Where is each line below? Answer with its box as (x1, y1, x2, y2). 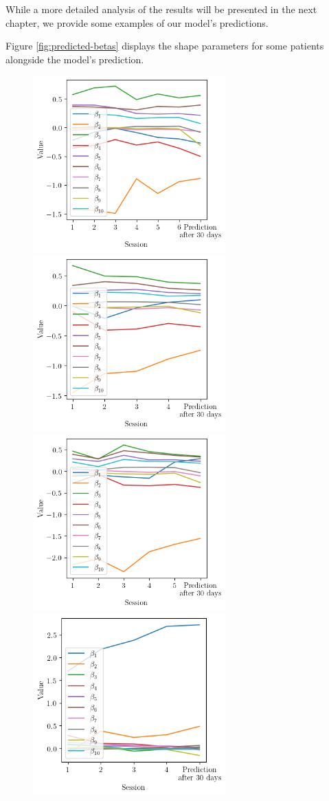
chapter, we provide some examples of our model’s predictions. (5, 15, 269, 30)
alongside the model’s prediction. (5, 52, 144, 66)
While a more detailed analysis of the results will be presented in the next (5, 2, 317, 16)
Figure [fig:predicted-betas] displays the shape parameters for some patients (5, 39, 324, 53)
